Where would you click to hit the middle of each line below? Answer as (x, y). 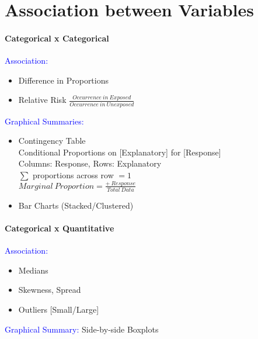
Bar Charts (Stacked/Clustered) (76, 205)
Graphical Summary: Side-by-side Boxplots (82, 329)
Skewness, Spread (50, 290)
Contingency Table (52, 141)
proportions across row (73, 175)
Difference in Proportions (64, 80)
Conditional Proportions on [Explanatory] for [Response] (120, 152)
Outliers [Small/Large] (59, 309)
